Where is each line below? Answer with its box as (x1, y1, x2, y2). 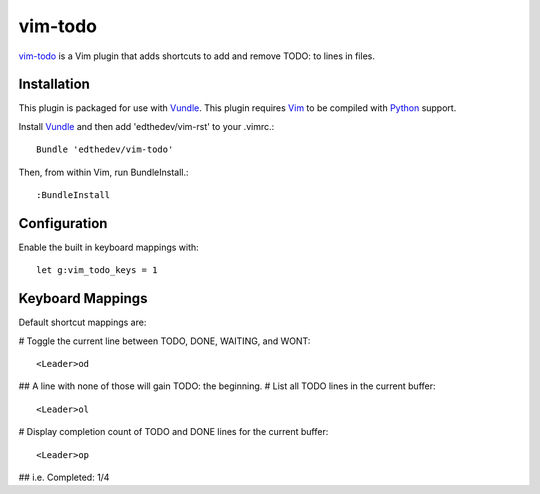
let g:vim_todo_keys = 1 (36, 265, 158, 276)
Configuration (18, 215, 108, 232)
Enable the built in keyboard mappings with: (18, 241, 199, 253)
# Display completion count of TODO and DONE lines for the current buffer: (18, 426, 329, 438)
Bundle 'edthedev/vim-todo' (36, 144, 174, 155)
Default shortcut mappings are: (18, 316, 147, 329)
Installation (18, 76, 90, 93)
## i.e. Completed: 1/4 (18, 471, 110, 483)
